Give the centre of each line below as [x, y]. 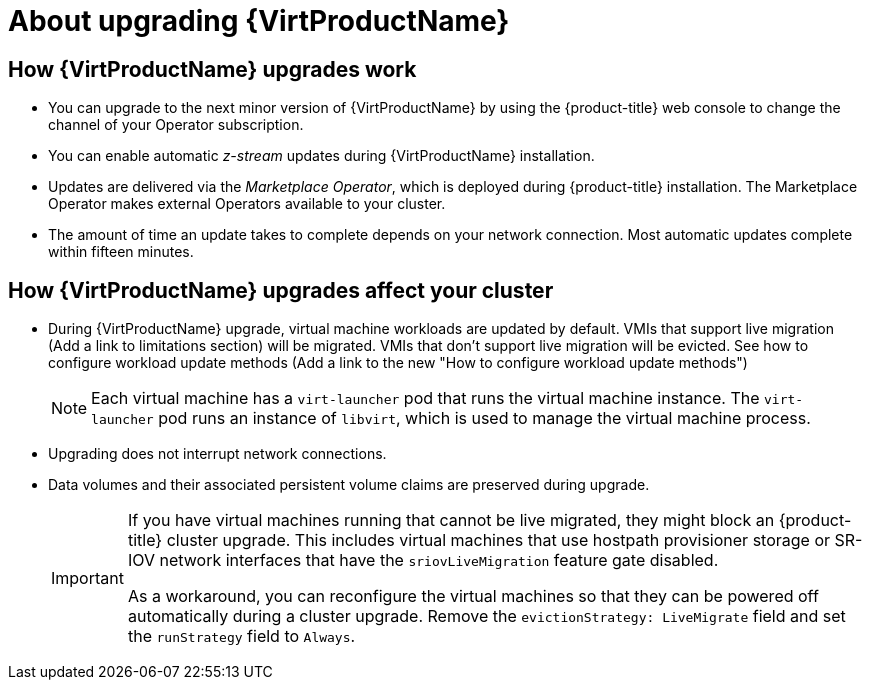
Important [87, 578]
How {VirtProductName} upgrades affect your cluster [281, 290]
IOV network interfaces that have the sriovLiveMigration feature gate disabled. [423, 560]
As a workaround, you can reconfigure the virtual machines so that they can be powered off [473, 596]
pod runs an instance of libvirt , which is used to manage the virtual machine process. [484, 418]
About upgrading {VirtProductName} [259, 21]
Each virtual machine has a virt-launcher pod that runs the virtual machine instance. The [425, 398]
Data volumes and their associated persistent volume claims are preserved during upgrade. [349, 485]
